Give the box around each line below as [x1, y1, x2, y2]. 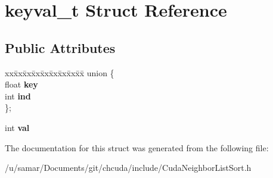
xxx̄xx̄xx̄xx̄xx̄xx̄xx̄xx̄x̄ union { [5, 66, 114, 79]
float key [5, 78, 38, 90]
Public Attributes [5, 38, 116, 57]
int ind [5, 89, 31, 102]
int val [5, 121, 30, 133]
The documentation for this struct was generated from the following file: [5, 141, 269, 154]
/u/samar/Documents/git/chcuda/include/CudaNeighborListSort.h [5, 161, 252, 174]
